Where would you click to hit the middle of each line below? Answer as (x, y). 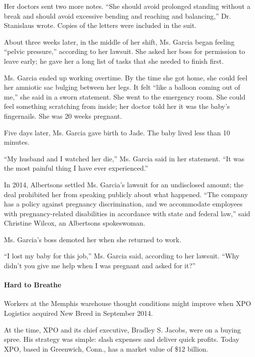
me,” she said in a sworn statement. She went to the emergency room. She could (125, 96)
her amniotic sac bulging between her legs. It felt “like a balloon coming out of (122, 87)
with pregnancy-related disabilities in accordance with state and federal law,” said (127, 213)
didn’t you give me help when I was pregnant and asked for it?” (100, 266)
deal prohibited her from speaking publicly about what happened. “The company (126, 194)
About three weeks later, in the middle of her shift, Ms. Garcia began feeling (119, 41)
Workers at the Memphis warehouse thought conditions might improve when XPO (127, 303)
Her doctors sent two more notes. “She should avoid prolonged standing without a (127, 6)
